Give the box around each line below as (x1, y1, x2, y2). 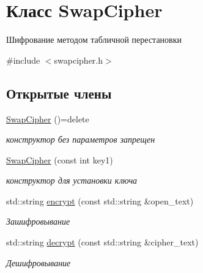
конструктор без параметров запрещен (6, 133, 155, 146)
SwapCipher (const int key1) (6, 153, 113, 166)
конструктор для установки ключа (6, 174, 138, 187)
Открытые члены (6, 83, 112, 102)
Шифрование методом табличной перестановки (6, 33, 182, 46)
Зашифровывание (6, 215, 70, 228)
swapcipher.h (54, 53, 103, 66)
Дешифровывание (6, 256, 71, 269)
